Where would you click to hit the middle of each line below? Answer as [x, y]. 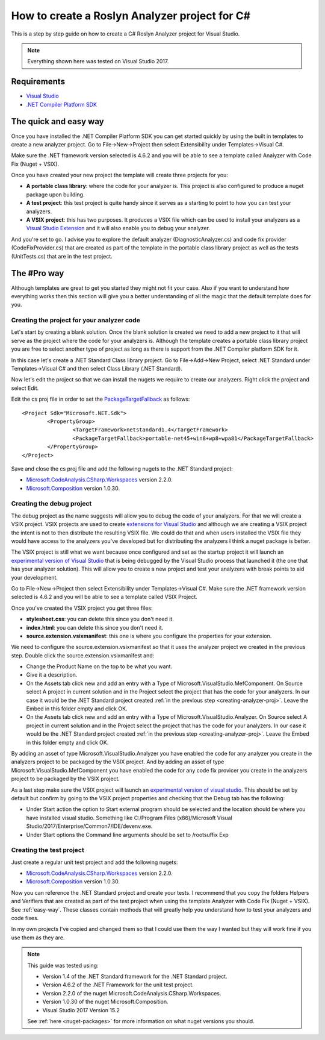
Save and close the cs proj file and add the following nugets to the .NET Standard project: [122, 468]
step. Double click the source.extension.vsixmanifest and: [83, 655]
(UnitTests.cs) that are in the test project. [62, 256]
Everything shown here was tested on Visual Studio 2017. [98, 61]
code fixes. [25, 918]
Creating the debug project [51, 504]
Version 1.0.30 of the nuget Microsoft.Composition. [105, 1002]
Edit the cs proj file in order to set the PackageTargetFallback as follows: [101, 399]
